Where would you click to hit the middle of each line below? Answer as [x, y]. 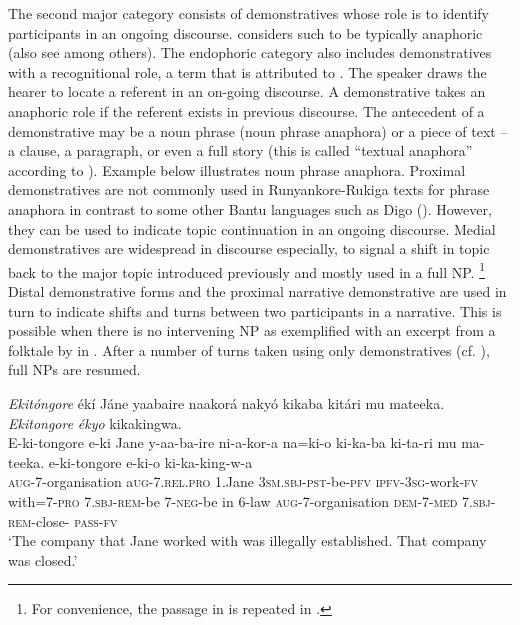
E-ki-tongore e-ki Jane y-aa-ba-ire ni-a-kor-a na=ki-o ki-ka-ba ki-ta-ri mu [232, 442]
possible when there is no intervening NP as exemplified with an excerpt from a [252, 330]
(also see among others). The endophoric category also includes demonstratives [250, 52]
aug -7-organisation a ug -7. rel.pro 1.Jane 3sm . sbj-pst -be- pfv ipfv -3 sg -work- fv [243, 481]
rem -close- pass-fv [63, 520]
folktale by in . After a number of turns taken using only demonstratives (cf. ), [249, 349]
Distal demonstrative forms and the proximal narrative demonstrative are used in [257, 290]
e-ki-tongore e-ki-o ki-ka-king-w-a [150, 461]
